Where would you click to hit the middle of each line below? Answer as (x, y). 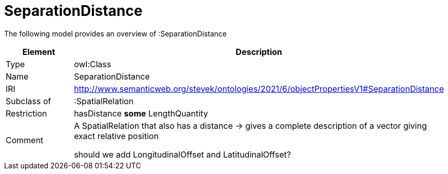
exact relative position (116, 136)
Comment (25, 140)
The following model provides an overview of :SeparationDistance (115, 33)
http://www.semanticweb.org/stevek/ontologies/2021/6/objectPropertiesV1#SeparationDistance (259, 89)
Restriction (26, 113)
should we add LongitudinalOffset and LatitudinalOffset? (182, 154)
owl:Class (93, 64)
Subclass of (28, 101)
